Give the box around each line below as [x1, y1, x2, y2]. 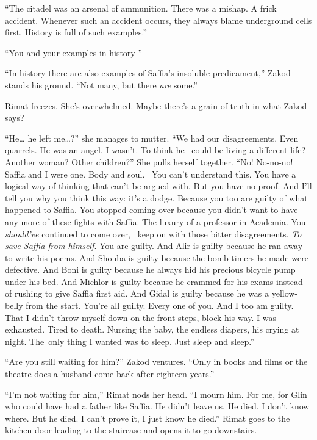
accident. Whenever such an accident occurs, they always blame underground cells [5, 13, 312, 26]
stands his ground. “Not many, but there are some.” [5, 78, 198, 91]
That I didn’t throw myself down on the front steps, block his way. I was [5, 311, 276, 323]
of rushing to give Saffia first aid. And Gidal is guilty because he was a [5, 287, 269, 300]
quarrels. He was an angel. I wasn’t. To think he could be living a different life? [5, 143, 306, 156]
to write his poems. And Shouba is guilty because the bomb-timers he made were [5, 251, 308, 264]
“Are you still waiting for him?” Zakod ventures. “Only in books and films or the [5, 355, 308, 368]
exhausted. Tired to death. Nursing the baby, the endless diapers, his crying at [5, 323, 299, 336]
